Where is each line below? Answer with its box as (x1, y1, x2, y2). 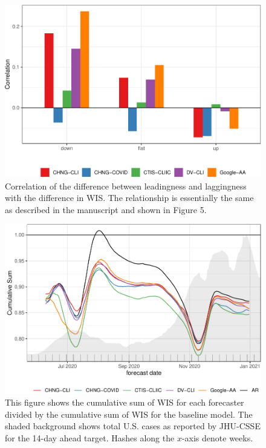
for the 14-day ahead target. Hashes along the (5, 431, 175, 444)
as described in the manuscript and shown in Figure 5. (5, 203, 207, 216)
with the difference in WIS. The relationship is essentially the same (5, 191, 254, 204)
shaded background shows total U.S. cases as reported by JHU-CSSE (5, 420, 261, 432)
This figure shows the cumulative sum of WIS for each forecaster (5, 396, 244, 409)
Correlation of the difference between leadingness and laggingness (5, 179, 247, 192)
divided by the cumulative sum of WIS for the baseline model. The (5, 407, 253, 420)
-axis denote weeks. (181, 431, 253, 444)
